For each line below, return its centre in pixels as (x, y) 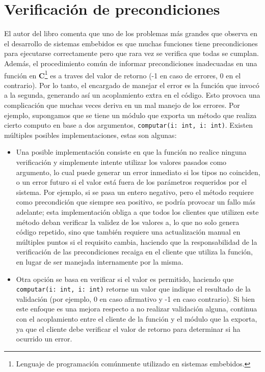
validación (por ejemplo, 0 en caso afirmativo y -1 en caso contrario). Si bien (135, 298)
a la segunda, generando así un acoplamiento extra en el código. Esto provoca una (132, 95)
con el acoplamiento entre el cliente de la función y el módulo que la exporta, (137, 318)
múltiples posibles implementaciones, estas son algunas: (90, 135)
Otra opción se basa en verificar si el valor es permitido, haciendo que (125, 279)
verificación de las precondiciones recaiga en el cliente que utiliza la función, (134, 252)
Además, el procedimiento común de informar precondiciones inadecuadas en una (131, 63)
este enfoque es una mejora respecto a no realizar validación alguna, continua (137, 309)
